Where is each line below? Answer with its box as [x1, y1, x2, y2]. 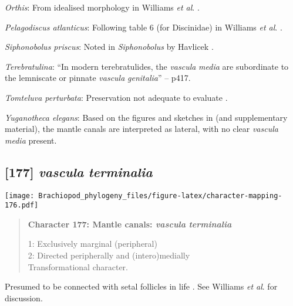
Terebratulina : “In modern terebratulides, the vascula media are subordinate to [5, 60, 289, 72]
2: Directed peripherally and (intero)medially [28, 249, 190, 261]
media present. [5, 134, 57, 146]
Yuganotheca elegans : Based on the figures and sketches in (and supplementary [5, 111, 288, 123]
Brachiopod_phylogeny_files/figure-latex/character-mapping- [38, 191, 282, 200]
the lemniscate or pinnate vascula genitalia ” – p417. [5, 72, 191, 84]
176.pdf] [5, 201, 39, 210]
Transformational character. [28, 260, 128, 273]
